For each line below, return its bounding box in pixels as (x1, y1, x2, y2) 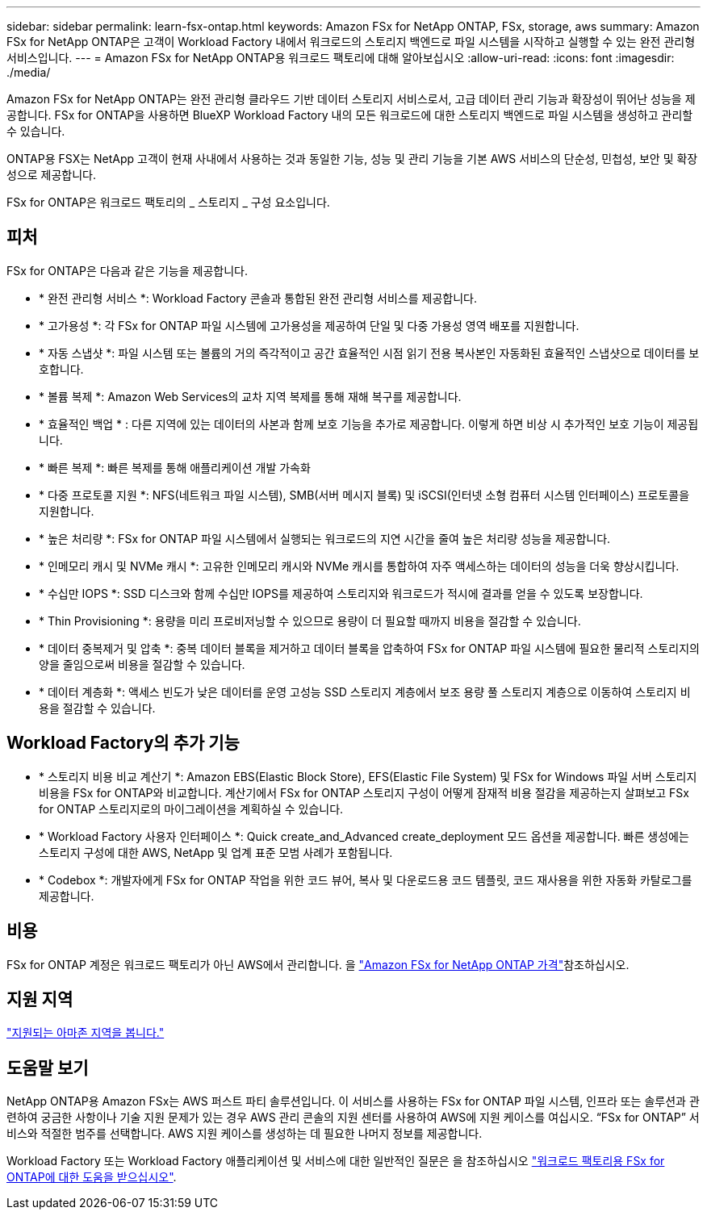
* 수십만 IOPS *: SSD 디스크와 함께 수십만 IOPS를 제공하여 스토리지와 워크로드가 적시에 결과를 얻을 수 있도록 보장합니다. (39, 586, 643, 600)
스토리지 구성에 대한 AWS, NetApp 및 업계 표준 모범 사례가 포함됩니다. (39, 845, 393, 859)
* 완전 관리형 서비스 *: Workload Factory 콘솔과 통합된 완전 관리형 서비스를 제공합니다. (39, 290, 477, 305)
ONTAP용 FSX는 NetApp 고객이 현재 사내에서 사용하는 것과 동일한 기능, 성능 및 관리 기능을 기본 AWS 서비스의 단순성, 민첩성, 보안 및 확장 (6, 152, 698, 165)
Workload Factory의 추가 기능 (6, 733, 240, 754)
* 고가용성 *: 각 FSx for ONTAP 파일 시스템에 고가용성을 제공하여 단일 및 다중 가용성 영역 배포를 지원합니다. (39, 318, 579, 332)
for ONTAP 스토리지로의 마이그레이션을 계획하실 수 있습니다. (39, 801, 344, 816)
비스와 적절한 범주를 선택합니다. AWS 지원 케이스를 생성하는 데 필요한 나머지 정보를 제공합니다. (6, 1126, 483, 1141)
